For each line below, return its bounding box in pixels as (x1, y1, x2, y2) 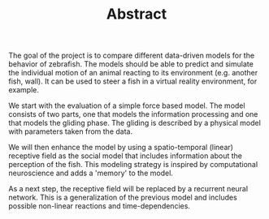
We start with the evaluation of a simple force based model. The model (8, 101, 245, 110)
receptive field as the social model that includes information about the (8, 151, 242, 161)
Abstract (106, 5, 167, 24)
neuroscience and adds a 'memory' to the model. (8, 168, 173, 178)
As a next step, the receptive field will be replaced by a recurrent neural (8, 184, 249, 194)
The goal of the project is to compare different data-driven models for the (8, 50, 254, 61)
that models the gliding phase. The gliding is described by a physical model (8, 118, 262, 128)
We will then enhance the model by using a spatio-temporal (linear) (8, 143, 234, 152)
